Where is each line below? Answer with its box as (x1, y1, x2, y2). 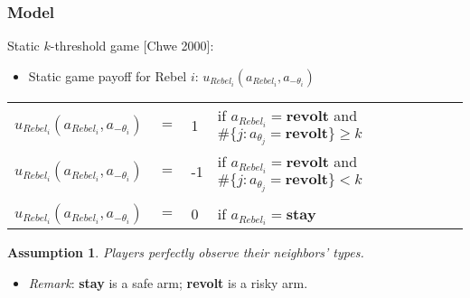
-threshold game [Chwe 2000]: (50, 36, 214, 55)
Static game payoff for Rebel (28, 66, 187, 85)
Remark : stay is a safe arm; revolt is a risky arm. (28, 273, 308, 292)
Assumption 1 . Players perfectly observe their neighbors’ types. (7, 243, 364, 262)
